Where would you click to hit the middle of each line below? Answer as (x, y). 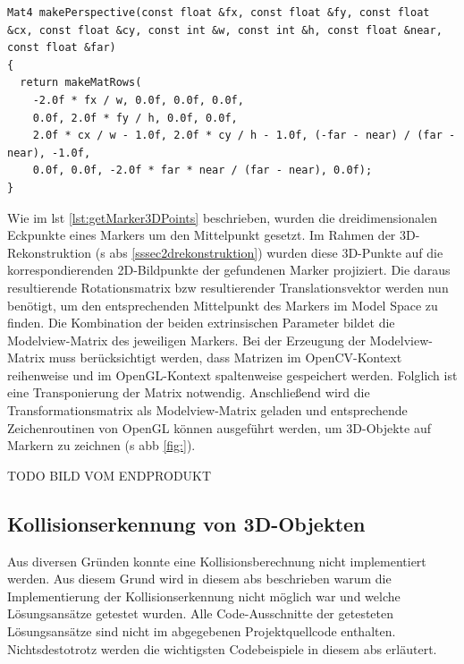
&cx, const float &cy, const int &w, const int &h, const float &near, (225, 30)
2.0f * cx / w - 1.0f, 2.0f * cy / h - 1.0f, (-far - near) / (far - (244, 136)
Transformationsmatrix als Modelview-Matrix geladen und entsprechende (207, 410)
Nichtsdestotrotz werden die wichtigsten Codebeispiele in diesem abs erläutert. (222, 648)
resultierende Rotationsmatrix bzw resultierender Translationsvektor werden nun (228, 287)
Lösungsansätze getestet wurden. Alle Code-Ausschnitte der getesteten (201, 613)
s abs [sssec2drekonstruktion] (179, 252)
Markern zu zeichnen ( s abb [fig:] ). (101, 445)
